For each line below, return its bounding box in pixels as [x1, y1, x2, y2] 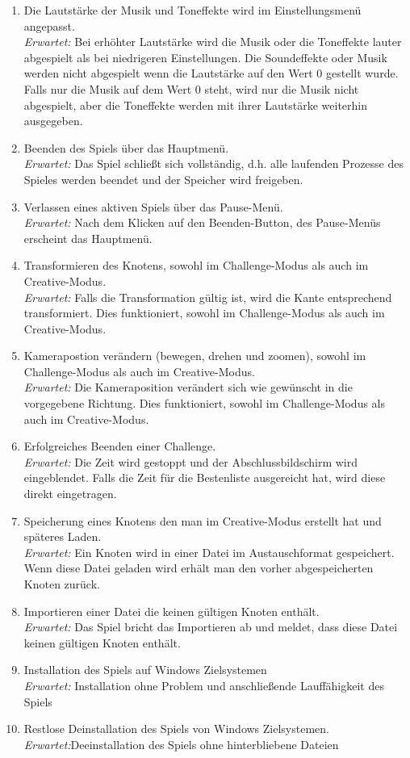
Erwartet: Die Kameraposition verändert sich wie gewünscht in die [23, 379, 353, 396]
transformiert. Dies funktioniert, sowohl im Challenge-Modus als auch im [23, 304, 385, 321]
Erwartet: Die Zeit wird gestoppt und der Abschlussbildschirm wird [23, 453, 358, 470]
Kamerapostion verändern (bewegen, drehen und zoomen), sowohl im [23, 347, 366, 364]
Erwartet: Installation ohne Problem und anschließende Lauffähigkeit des [23, 676, 384, 693]
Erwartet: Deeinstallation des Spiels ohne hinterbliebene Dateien [23, 735, 339, 752]
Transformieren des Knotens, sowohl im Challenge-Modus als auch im [23, 257, 369, 274]
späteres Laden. [23, 528, 102, 545]
